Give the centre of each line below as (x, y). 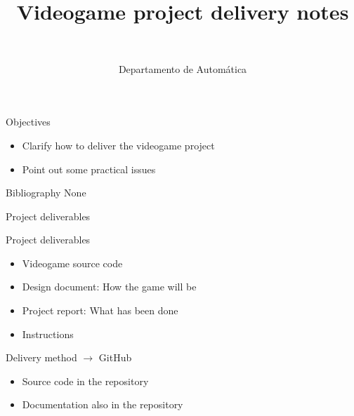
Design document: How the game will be (109, 287)
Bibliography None (46, 193)
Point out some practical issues (89, 169)
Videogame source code (72, 263)
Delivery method (41, 357)
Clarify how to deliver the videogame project (118, 145)
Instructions (48, 334)
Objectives (28, 122)
